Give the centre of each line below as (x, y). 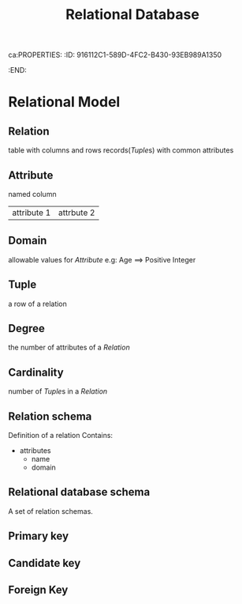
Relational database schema (79, 492)
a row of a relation (37, 304)
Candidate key (45, 563)
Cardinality (36, 372)
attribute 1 (32, 213)
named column (32, 194)
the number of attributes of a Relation (69, 347)
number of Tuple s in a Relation (58, 391)
